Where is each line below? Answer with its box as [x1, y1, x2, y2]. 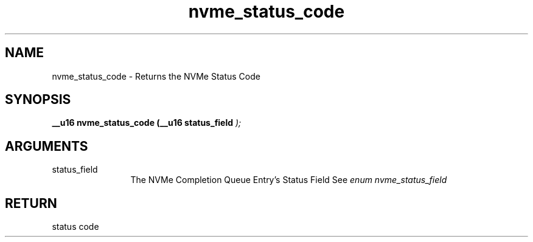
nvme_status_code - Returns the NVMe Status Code [52, 71, 260, 81]
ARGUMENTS [5, 138, 88, 154]
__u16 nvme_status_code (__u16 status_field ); [52, 117, 242, 128]
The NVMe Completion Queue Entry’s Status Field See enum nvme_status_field [130, 175, 447, 185]
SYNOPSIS [5, 92, 71, 108]
